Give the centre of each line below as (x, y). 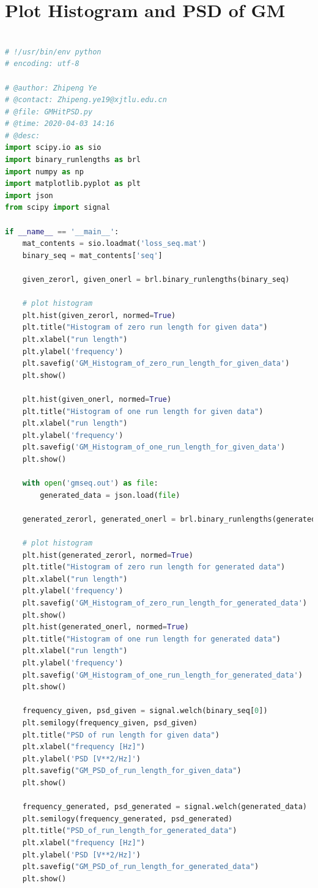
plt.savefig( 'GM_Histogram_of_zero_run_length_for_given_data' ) (156, 364)
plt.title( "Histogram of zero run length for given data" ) (145, 327)
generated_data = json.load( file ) (110, 495)
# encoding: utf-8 (42, 64)
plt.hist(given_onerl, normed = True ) (97, 399)
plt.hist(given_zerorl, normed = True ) (99, 315)
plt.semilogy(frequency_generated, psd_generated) (128, 819)
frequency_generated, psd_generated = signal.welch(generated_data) (165, 807)
